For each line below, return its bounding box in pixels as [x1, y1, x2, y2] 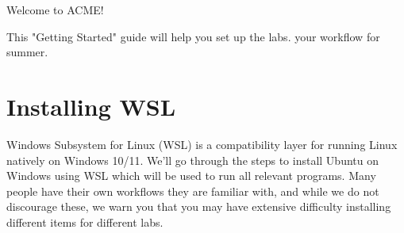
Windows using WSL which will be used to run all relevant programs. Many [6, 167, 376, 184]
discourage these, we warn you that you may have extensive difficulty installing [6, 198, 391, 215]
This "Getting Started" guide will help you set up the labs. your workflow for [6, 28, 380, 44]
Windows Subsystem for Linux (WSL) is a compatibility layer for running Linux [6, 136, 398, 152]
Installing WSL [6, 90, 176, 122]
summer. [6, 44, 48, 60]
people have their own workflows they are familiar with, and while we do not [6, 182, 379, 199]
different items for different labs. [6, 213, 164, 230]
